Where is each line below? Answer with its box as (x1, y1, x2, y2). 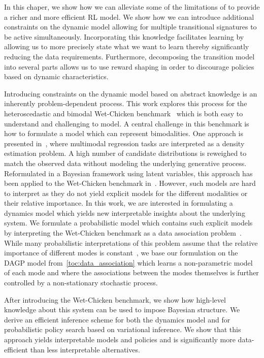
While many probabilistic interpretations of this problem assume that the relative (4, 237, 258, 248)
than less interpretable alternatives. (30, 344, 140, 354)
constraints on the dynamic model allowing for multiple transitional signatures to (4, 21, 257, 32)
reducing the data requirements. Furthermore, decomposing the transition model (4, 51, 255, 61)
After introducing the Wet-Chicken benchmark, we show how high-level (4, 294, 226, 305)
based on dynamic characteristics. (4, 71, 109, 82)
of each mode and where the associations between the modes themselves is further (4, 267, 259, 278)
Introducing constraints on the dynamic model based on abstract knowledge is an (4, 88, 257, 99)
